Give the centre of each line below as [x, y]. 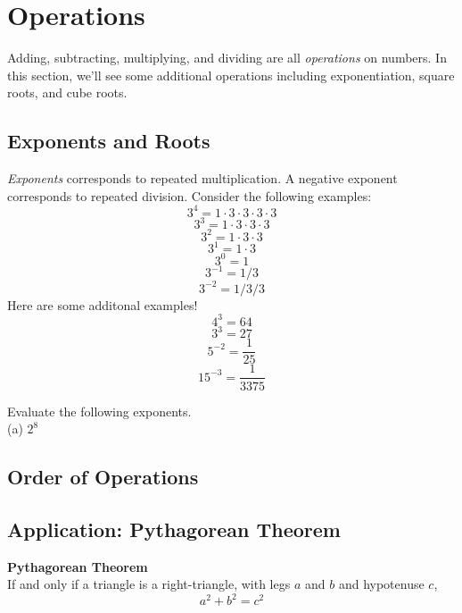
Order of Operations [103, 477]
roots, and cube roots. [67, 92]
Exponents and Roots [109, 141]
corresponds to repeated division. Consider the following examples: [190, 195]
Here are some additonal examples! [103, 304]
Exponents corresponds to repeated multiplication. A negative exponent [202, 178]
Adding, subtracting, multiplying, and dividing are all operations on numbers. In [227, 58]
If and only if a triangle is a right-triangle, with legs [149, 584]
